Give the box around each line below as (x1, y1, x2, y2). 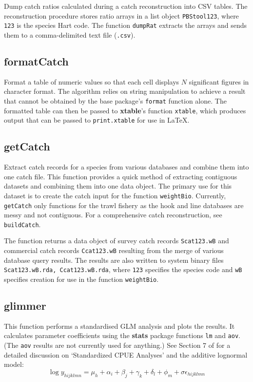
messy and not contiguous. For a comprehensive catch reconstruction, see (4, 210, 222, 220)
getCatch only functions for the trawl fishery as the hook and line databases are (4, 200, 244, 210)
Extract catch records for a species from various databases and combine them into (4, 162, 249, 172)
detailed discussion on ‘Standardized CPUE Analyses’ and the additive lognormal (4, 349, 248, 360)
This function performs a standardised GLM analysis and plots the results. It (4, 320, 235, 331)
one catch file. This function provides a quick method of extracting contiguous (4, 171, 237, 181)
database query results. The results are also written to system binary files (4, 255, 224, 265)
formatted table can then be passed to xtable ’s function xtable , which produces (4, 105, 246, 115)
